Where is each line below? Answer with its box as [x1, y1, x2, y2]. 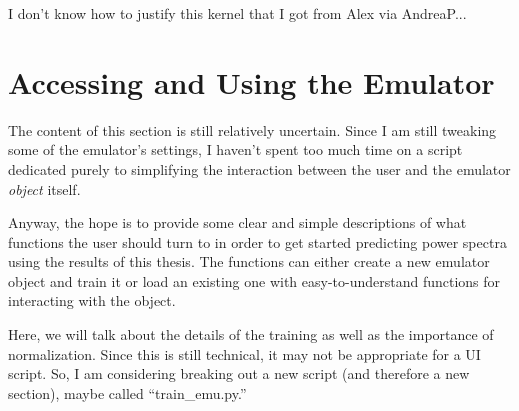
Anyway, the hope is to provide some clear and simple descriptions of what [8, 212, 467, 233]
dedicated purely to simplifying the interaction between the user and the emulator [8, 158, 511, 179]
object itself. [8, 178, 81, 199]
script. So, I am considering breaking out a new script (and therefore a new [8, 363, 470, 384]
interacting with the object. [8, 290, 176, 311]
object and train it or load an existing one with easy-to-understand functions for [8, 270, 501, 291]
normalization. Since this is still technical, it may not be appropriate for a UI [8, 343, 481, 364]
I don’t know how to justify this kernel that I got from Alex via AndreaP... [8, 3, 467, 23]
